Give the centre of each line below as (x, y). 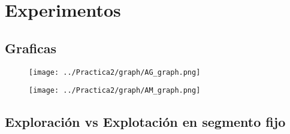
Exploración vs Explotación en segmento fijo (145, 122)
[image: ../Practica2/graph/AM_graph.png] (115, 91)
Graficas (31, 48)
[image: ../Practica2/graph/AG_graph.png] (115, 72)
